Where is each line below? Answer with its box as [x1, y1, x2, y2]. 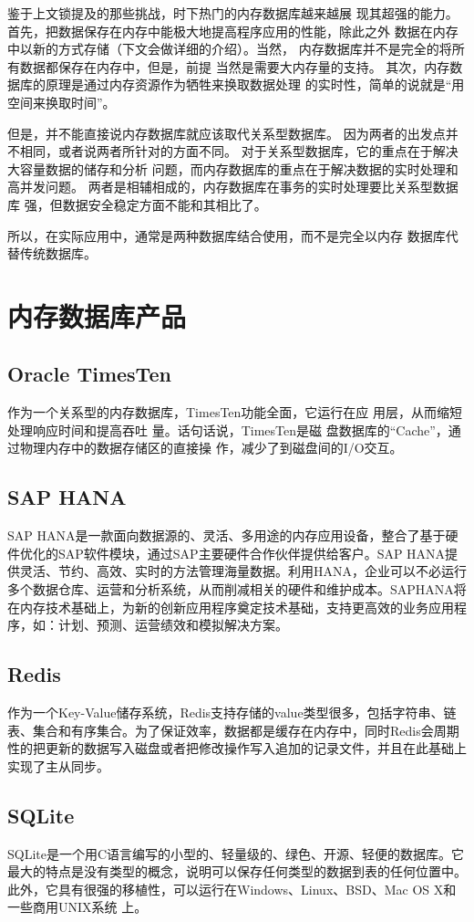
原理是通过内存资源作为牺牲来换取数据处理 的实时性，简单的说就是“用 [45, 75, 465, 94]
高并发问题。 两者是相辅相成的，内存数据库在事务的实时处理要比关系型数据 [7, 177, 459, 196]
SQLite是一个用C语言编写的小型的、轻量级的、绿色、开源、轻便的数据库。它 [7, 843, 465, 863]
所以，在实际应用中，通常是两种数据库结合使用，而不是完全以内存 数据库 [7, 225, 446, 245]
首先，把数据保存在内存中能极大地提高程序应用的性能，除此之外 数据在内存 [7, 21, 459, 40]
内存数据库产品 [7, 297, 187, 334]
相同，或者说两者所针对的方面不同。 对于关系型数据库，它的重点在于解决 [19, 141, 459, 161]
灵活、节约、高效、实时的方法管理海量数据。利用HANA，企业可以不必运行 [19, 561, 467, 581]
